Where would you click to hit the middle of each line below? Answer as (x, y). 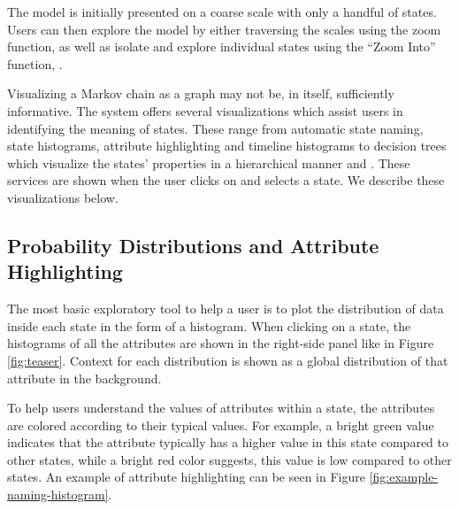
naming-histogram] (58, 495)
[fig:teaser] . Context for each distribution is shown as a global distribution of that (228, 360)
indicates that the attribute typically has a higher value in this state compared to (228, 442)
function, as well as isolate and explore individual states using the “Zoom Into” (222, 46)
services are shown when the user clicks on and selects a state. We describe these (226, 180)
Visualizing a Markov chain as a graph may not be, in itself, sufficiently (201, 93)
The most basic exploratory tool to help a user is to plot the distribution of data (226, 309)
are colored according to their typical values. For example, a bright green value (221, 425)
